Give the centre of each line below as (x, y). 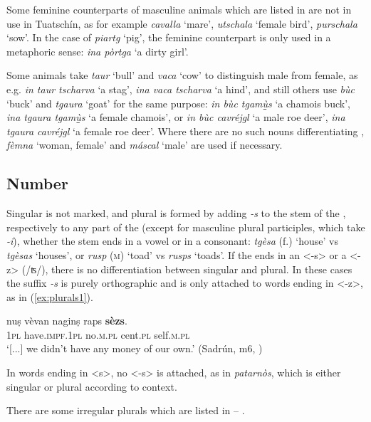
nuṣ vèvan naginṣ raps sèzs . (67, 321)
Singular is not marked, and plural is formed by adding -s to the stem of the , (176, 213)
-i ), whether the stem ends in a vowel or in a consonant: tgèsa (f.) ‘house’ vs (172, 241)
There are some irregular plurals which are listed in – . (126, 410)
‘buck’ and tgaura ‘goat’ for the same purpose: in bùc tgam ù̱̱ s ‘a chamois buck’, (178, 103)
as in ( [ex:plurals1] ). (50, 296)
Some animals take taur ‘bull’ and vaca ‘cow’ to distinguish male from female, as (182, 75)
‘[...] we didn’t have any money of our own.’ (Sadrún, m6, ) (135, 348)
